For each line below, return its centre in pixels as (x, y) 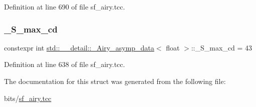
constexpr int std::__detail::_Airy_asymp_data (79, 47)
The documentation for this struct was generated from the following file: (115, 81)
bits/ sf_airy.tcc (28, 98)
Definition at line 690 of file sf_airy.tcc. (65, 6)
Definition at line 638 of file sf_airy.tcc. (65, 64)
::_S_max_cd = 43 (222, 47)
